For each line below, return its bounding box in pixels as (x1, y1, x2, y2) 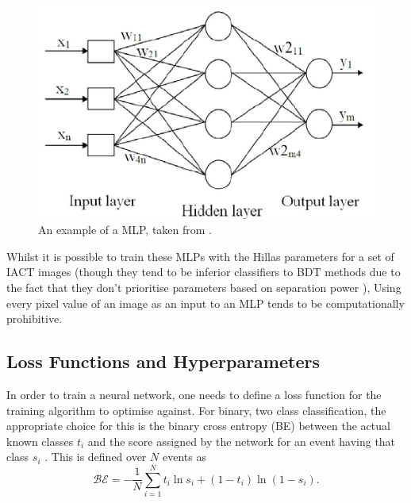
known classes (6, 432, 74, 449)
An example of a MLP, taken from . (38, 221, 213, 238)
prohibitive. (6, 310, 63, 327)
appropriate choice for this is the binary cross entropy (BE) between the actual (6, 417, 390, 434)
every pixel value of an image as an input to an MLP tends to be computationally (6, 294, 405, 311)
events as (162, 448, 206, 465)
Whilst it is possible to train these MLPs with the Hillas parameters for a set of (6, 248, 394, 264)
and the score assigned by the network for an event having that (87, 432, 396, 449)
